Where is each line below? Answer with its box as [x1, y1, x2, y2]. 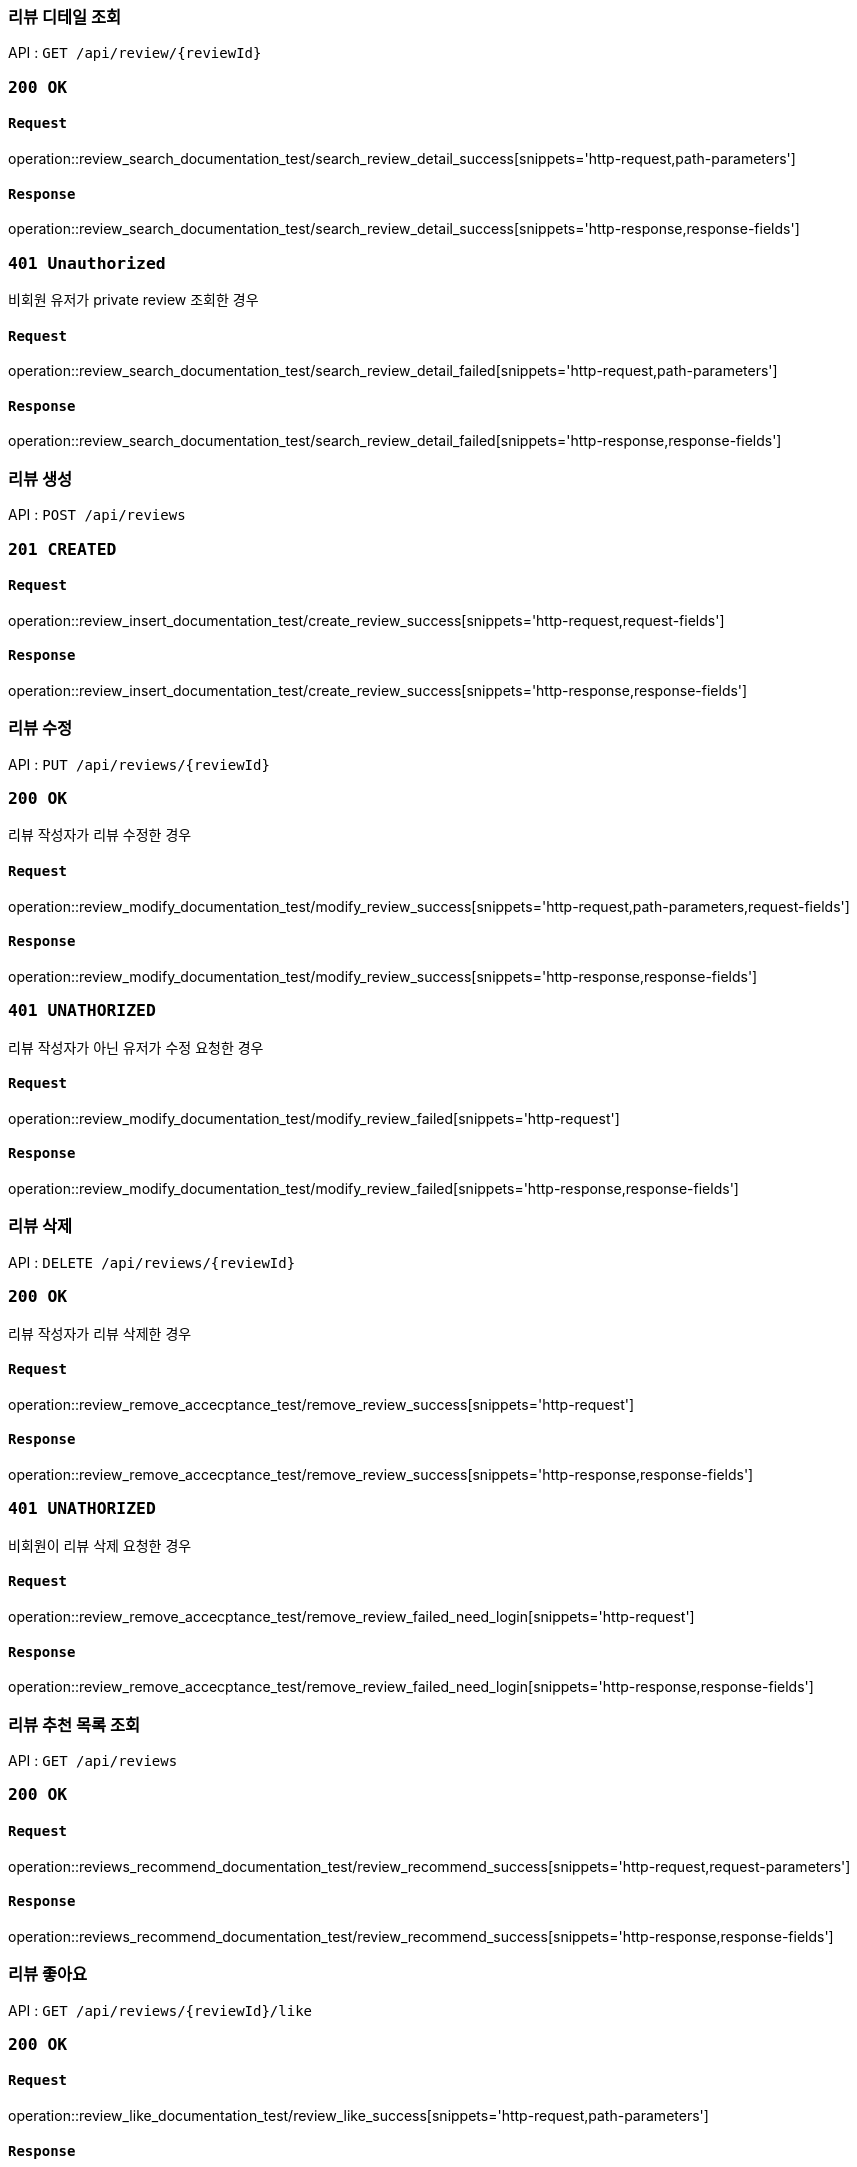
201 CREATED [8, 539, 117, 559]
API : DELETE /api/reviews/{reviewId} [8, 1253, 296, 1271]
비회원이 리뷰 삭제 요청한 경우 [8, 1536, 192, 1554]
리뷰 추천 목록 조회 [8, 1714, 141, 1735]
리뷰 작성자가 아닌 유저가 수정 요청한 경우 [8, 1038, 264, 1056]
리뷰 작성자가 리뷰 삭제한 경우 [8, 1324, 192, 1342]
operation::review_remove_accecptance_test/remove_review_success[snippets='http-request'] [8, 1395, 635, 1413]
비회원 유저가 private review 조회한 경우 [8, 290, 259, 308]
